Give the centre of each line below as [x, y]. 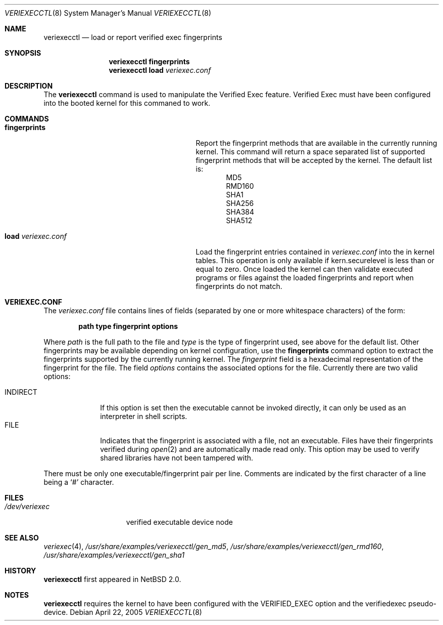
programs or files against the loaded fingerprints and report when [305, 278]
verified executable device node [179, 522]
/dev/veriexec [27, 506]
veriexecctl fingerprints [149, 61]
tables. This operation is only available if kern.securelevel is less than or [315, 260]
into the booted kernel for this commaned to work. [127, 103]
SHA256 [240, 203]
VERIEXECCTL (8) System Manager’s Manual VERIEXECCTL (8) [108, 13]
